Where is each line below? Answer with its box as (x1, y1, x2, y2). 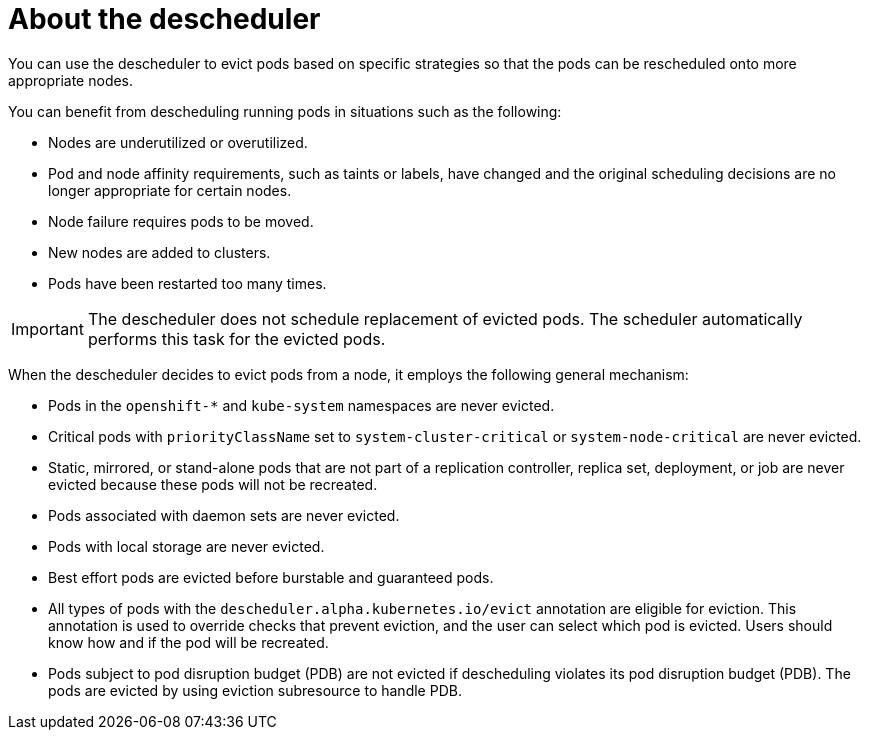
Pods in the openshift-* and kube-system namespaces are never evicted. (48, 396, 555, 414)
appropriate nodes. (8, 71, 134, 89)
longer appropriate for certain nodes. (48, 181, 292, 199)
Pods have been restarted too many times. (48, 274, 327, 292)
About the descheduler (8, 2, 321, 36)
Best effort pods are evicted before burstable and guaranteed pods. (48, 568, 494, 586)
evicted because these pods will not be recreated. (48, 475, 378, 493)
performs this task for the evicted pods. (87, 328, 386, 349)
